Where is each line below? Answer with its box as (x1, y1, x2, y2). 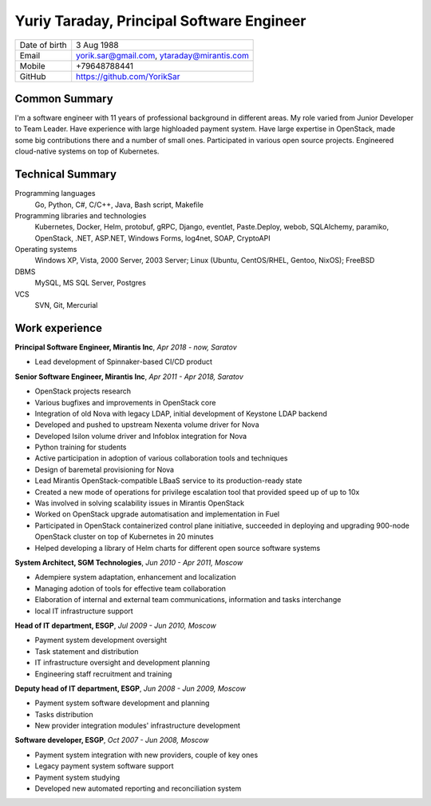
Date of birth (19, 39, 67, 50)
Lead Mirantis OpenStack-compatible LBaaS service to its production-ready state (34, 476, 302, 485)
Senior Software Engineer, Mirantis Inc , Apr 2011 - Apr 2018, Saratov (14, 372, 243, 381)
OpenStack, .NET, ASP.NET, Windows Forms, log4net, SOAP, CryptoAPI (34, 233, 271, 243)
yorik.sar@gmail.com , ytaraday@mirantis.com (76, 50, 249, 61)
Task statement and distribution (34, 646, 139, 656)
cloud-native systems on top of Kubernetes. (14, 146, 160, 156)
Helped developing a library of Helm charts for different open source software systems (34, 543, 321, 553)
